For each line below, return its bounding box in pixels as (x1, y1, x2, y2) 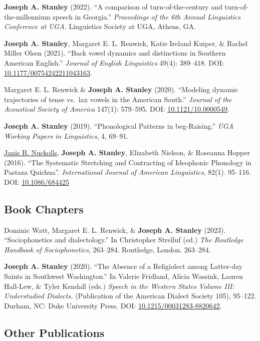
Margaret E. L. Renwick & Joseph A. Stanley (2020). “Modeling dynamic (4, 84, 238, 95)
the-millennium (4, 11, 51, 22)
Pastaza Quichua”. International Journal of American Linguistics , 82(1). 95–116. (4, 167, 251, 177)
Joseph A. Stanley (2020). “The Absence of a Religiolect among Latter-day (4, 261, 243, 271)
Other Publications (4, 324, 105, 340)
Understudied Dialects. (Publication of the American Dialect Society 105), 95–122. (4, 290, 256, 301)
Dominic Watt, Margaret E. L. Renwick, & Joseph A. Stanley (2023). (4, 224, 226, 235)
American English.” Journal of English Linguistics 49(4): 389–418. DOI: (4, 57, 224, 68)
